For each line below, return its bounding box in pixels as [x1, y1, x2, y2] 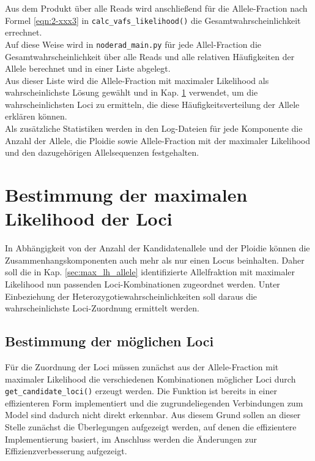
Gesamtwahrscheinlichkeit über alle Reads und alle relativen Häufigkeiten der [5, 50, 295, 63]
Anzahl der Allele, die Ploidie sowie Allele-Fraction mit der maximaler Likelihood [5, 134, 310, 147]
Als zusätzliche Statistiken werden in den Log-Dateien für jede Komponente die [5, 122, 303, 135]
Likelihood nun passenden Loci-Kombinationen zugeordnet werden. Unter [5, 277, 280, 290]
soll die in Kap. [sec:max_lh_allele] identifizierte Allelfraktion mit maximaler [5, 265, 295, 278]
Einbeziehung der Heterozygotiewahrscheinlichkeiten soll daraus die [5, 289, 258, 302]
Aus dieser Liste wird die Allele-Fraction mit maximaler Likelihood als [5, 74, 269, 86]
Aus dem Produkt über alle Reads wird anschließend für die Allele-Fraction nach [5, 2, 308, 14]
